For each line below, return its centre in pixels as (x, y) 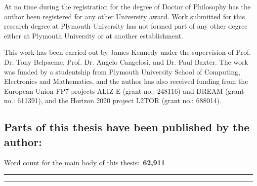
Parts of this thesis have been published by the (127, 127)
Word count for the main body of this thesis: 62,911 (85, 162)
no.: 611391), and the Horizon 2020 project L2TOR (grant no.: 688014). (113, 100)
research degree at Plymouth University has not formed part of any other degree (126, 26)
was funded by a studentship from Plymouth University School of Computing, (122, 71)
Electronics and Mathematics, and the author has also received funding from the (126, 81)
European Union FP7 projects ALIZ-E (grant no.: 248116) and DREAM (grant (124, 91)
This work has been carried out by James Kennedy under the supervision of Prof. (128, 52)
